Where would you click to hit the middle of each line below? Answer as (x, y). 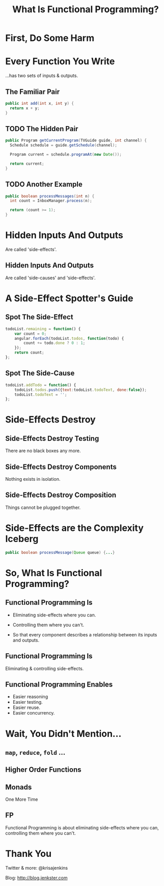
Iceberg (22, 539)
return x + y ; (25, 108)
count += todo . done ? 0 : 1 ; (54, 343)
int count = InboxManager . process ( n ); (51, 201)
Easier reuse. (26, 707)
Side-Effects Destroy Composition (61, 495)
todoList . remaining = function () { (43, 329)
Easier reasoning (30, 697)
